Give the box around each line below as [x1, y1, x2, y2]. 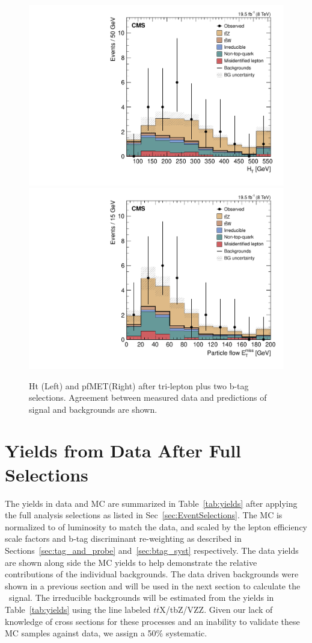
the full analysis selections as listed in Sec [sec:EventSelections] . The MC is [5, 509, 283, 521]
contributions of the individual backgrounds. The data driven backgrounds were [5, 568, 299, 580]
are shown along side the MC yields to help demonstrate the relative [5, 556, 257, 568]
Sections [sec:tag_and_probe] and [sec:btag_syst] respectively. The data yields [5, 544, 299, 556]
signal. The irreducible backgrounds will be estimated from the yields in [8, 591, 274, 604]
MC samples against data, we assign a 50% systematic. [5, 627, 207, 639]
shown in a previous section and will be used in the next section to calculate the [5, 579, 301, 592]
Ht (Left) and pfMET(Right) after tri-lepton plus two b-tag [29, 379, 249, 392]
